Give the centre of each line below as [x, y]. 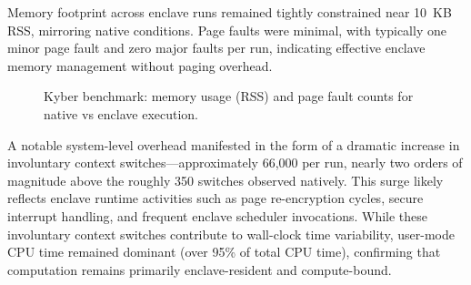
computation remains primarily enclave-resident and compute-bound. [200, 269]
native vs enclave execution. [121, 113]
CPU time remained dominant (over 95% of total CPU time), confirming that [224, 252]
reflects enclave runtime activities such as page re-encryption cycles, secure [215, 198]
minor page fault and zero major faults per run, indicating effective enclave [216, 48]
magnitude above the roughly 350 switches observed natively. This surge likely [225, 180]
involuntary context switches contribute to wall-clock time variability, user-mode [231, 234]
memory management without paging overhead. [140, 65]
